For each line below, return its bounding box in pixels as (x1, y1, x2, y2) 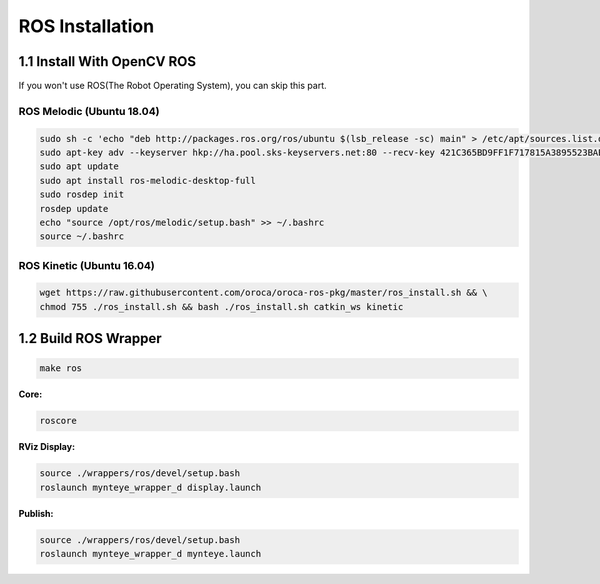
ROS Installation (18, 15, 155, 37)
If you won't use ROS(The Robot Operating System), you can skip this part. (18, 80, 327, 92)
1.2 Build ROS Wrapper (18, 330, 162, 347)
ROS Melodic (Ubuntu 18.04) (18, 104, 160, 118)
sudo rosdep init (39, 189, 125, 200)
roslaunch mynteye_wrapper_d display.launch (39, 481, 262, 493)
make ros (39, 363, 83, 374)
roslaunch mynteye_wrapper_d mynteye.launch (39, 548, 262, 560)
